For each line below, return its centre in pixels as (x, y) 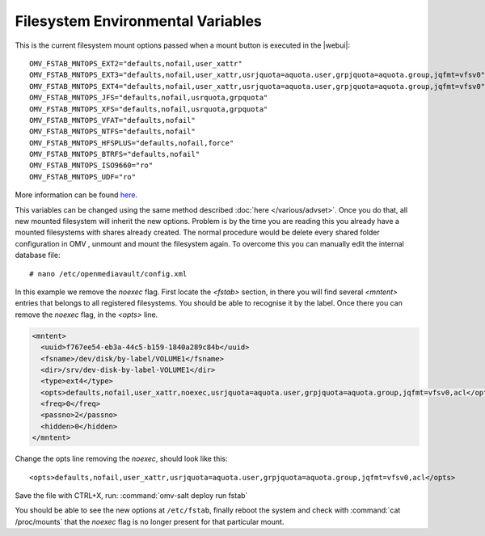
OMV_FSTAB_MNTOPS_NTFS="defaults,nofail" (112, 132)
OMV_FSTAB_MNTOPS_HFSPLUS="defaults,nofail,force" (132, 143)
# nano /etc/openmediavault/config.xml (108, 274)
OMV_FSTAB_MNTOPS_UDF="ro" (83, 177)
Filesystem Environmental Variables (139, 21)
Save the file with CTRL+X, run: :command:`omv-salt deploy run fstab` (131, 496)
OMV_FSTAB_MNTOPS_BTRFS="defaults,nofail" (115, 154)
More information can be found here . (76, 195)
